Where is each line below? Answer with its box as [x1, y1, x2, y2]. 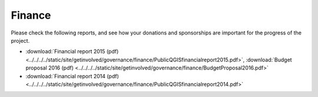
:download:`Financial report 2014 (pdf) [25, 72, 119, 79]
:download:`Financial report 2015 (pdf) [25, 48, 119, 55]
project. [11, 37, 30, 44]
